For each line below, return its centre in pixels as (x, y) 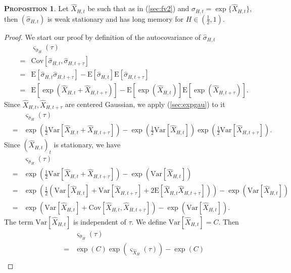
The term (19, 221)
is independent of (100, 221)
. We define (149, 221)
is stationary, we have (87, 145)
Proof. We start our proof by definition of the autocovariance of (103, 37)
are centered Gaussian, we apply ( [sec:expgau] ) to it (145, 104)
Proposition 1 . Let (36, 8)
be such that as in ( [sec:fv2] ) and (138, 8)
